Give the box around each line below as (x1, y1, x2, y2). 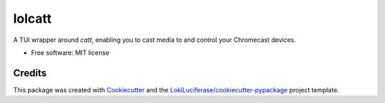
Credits (13, 67, 47, 79)
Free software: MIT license (31, 48, 110, 57)
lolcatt (13, 11, 52, 26)
